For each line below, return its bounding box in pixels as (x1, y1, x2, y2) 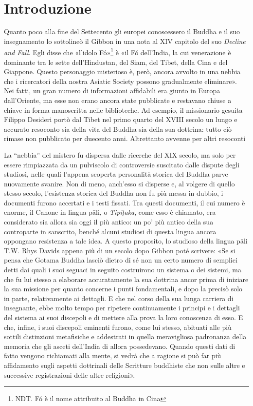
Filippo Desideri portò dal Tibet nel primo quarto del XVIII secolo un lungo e (4, 114, 237, 124)
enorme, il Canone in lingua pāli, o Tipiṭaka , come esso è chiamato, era (4, 207, 216, 217)
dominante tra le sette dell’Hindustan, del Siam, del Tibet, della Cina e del (4, 57, 228, 67)
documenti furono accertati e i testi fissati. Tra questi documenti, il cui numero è (4, 197, 245, 207)
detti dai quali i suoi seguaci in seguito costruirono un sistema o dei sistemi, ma (4, 264, 241, 275)
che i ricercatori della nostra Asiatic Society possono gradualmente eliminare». (4, 76, 237, 86)
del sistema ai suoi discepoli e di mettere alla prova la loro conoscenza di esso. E (4, 312, 243, 322)
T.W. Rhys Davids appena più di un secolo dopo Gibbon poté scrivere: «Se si (4, 245, 235, 255)
